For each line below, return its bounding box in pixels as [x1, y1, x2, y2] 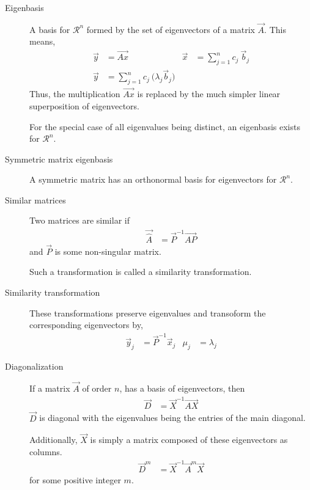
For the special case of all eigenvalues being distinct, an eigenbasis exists [29, 120, 300, 133]
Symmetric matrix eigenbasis [5, 152, 113, 165]
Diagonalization [5, 360, 64, 373]
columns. [29, 445, 62, 458]
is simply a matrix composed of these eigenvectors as [90, 433, 288, 446]
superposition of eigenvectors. [29, 99, 139, 112]
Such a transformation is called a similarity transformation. [29, 265, 252, 278]
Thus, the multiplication [29, 87, 120, 100]
